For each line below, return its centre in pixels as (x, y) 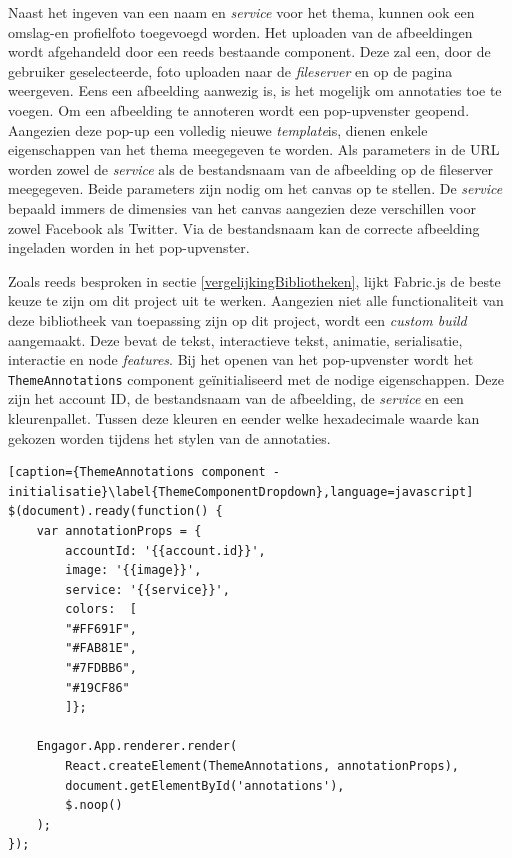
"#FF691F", (101, 628)
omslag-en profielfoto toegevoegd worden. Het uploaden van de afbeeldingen (240, 31)
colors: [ (101, 609)
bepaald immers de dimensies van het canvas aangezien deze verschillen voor (242, 207)
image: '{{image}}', (133, 570)
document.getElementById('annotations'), (205, 785)
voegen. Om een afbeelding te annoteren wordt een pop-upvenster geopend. (239, 109)
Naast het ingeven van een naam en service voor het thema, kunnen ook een (241, 12)
